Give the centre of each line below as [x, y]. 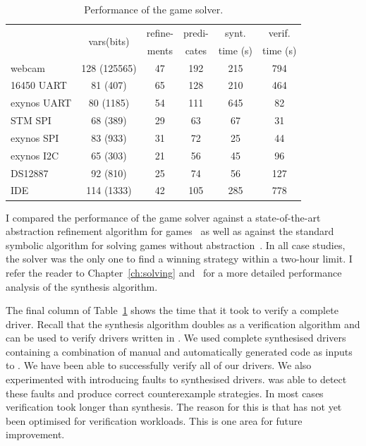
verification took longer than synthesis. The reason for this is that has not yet [174, 407]
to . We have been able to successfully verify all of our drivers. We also [159, 365]
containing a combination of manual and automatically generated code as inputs [179, 351]
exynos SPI [35, 137]
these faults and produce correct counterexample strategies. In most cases [165, 393]
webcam [28, 67]
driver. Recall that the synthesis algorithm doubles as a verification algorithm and [183, 324]
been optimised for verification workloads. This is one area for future [154, 420]
